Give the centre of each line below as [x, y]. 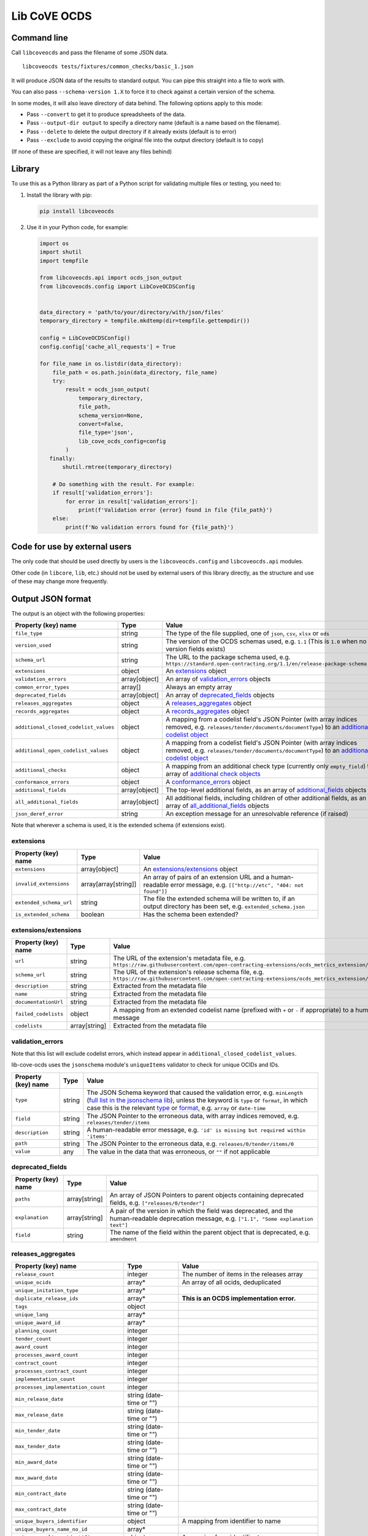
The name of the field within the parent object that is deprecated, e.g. [210, 1232]
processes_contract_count [51, 1371]
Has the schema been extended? [191, 914]
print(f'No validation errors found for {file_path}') [150, 527]
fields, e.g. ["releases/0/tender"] [157, 1203]
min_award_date [36, 1462]
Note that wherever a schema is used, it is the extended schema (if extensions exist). [119, 825]
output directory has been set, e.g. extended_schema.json [224, 906]
